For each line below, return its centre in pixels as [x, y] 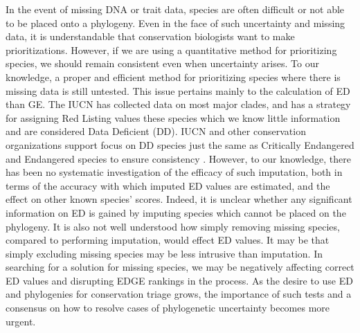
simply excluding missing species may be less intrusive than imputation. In [164, 253]
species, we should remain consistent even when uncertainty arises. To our [162, 63]
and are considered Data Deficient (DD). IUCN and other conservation [156, 131]
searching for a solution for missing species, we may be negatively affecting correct [180, 267]
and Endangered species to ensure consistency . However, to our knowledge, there [178, 158]
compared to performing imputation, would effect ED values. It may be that [168, 240]
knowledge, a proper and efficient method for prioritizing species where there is [173, 76]
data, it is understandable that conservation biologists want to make [150, 36]
